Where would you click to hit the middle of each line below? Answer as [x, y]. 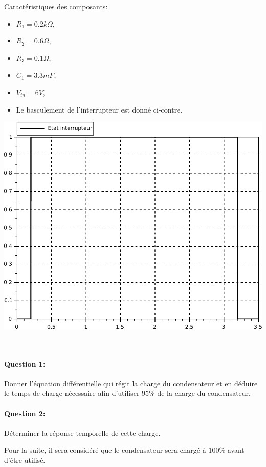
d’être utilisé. [25, 460]
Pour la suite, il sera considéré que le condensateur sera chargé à [105, 450]
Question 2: [25, 413]
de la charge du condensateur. [204, 393]
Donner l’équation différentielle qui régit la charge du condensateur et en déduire [131, 383]
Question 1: [25, 363]
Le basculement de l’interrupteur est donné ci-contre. [99, 109]
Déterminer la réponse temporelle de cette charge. [82, 432]
